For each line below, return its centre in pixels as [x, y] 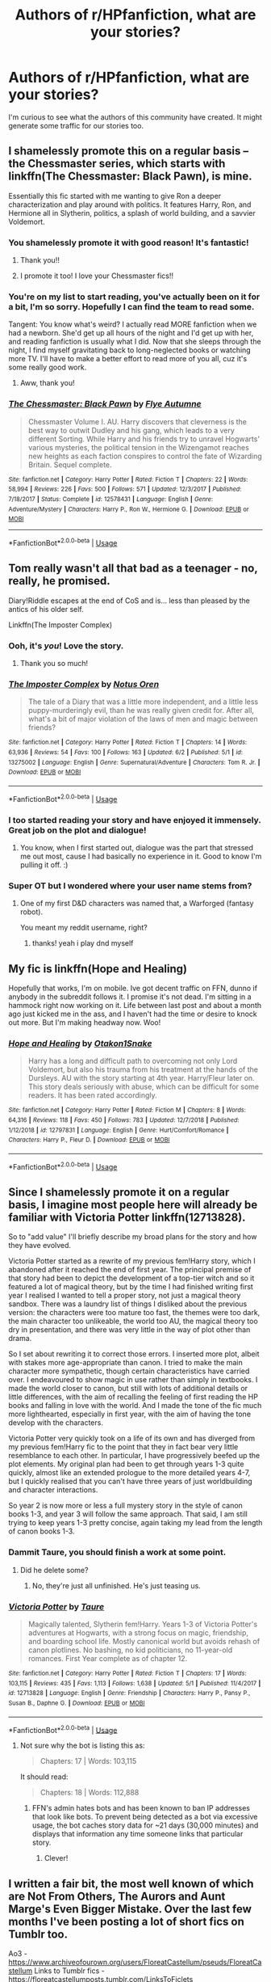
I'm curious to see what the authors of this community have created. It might [135, 117]
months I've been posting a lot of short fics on [126, 1921]
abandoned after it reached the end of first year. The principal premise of [130, 1270]
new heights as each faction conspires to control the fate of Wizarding [145, 456]
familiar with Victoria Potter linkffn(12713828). [127, 1217]
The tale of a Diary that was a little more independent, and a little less [143, 702]
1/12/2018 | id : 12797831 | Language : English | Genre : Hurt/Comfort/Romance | [119, 1130]
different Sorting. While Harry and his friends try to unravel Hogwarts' [144, 439]
